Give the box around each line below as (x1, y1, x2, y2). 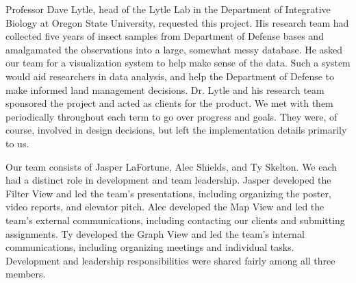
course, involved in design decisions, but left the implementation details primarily (5, 123, 347, 137)
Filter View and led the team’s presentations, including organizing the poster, (5, 186, 331, 200)
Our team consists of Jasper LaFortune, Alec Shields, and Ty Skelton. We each (5, 159, 338, 173)
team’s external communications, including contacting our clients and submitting (5, 212, 345, 227)
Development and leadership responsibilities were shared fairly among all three (5, 253, 335, 267)
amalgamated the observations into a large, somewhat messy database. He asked (5, 42, 343, 56)
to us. (5, 136, 29, 150)
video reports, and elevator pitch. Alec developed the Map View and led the (5, 199, 325, 214)
